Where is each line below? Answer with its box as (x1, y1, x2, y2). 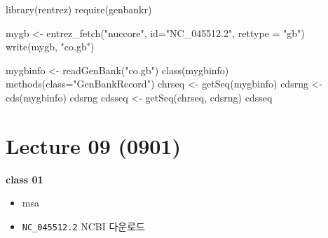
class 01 (6, 171, 43, 186)
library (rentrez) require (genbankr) (6, 2, 152, 16)
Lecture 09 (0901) (6, 131, 181, 160)
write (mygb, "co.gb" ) (6, 39, 95, 54)
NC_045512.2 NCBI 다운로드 (22, 218, 145, 233)
